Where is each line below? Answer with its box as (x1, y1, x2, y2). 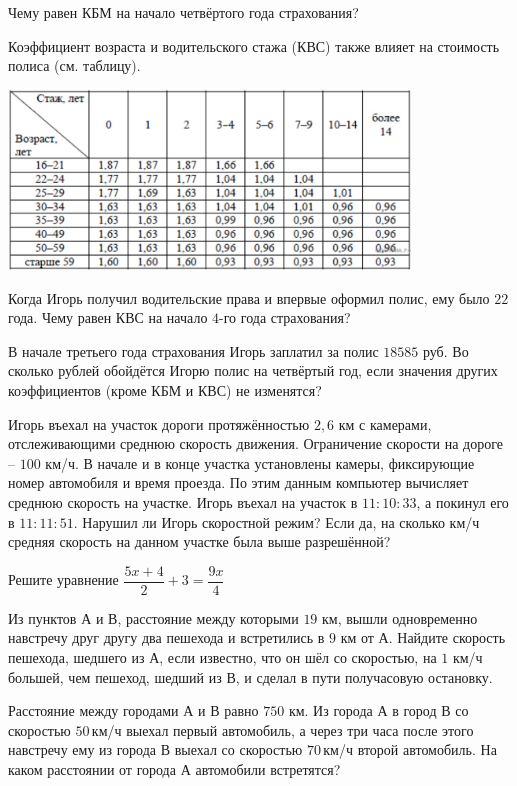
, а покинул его (416, 492, 509, 513)
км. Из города (288, 700, 373, 721)
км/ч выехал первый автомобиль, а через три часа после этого (91, 719, 474, 740)
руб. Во (422, 340, 469, 361)
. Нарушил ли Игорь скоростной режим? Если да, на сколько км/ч (73, 511, 480, 532)
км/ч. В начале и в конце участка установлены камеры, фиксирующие (45, 452, 475, 473)
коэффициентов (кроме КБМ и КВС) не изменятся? (8, 380, 322, 401)
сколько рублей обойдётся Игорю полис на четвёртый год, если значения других (8, 360, 498, 381)
